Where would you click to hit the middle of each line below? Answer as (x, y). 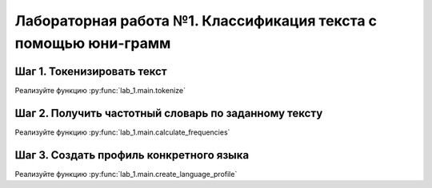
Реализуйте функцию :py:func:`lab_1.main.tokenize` (100, 90)
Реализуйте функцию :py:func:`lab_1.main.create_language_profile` (126, 174)
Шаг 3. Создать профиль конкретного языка (132, 155)
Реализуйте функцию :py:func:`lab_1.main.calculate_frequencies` (122, 132)
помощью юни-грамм (93, 43)
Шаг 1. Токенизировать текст (91, 71)
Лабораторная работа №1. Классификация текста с (196, 21)
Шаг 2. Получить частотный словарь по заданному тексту (169, 113)
